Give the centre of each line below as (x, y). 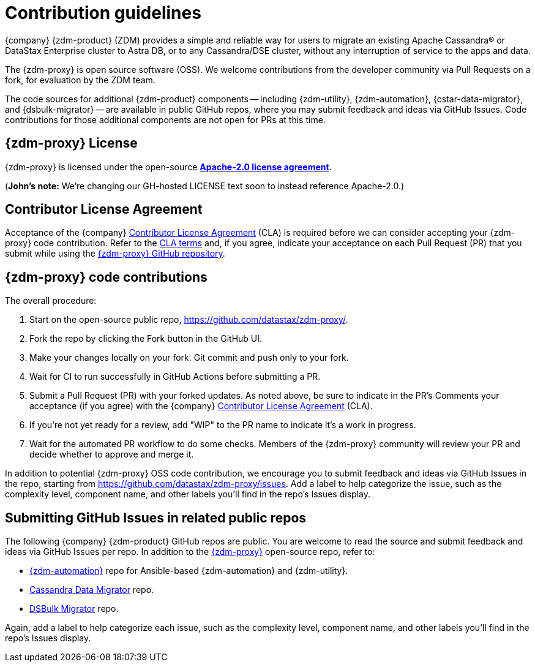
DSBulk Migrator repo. (74, 609)
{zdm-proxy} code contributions (106, 277)
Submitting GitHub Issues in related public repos (156, 518)
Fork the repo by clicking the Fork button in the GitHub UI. (146, 339)
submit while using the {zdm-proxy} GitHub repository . (115, 254)
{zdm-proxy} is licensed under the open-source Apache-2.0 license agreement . (168, 167)
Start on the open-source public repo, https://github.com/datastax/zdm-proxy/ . (189, 320)
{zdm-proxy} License (71, 143)
